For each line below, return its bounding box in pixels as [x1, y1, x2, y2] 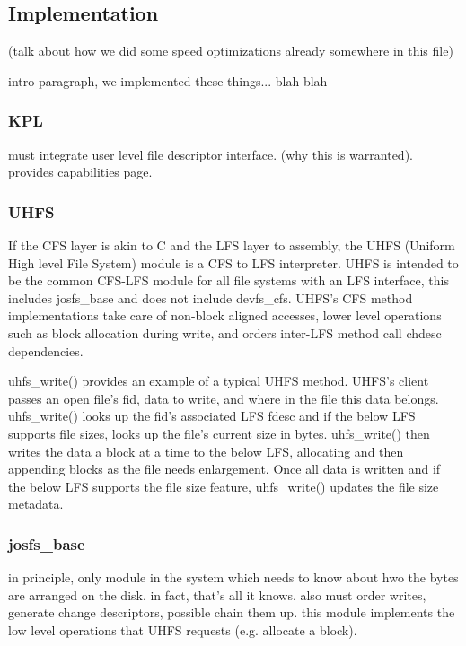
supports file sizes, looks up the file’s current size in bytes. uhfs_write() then [8, 423, 430, 442]
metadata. [8, 494, 64, 513]
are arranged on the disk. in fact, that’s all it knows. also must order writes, [8, 585, 426, 604]
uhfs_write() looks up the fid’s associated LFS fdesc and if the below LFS [8, 406, 416, 425]
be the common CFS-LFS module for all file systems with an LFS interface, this [8, 271, 449, 290]
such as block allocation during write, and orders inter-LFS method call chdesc [8, 323, 442, 342]
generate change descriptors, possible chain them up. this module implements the [8, 603, 455, 622]
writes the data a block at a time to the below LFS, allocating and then [8, 441, 404, 460]
